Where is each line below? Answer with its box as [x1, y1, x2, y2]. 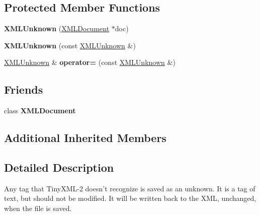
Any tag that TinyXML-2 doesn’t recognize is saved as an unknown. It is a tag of [4, 183, 255, 193]
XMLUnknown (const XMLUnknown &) [4, 40, 136, 50]
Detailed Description [4, 159, 114, 175]
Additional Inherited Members [4, 130, 166, 146]
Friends [4, 82, 43, 97]
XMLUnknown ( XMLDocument [4, 23, 110, 34]
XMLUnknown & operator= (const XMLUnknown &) [4, 57, 176, 67]
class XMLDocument [4, 105, 76, 116]
